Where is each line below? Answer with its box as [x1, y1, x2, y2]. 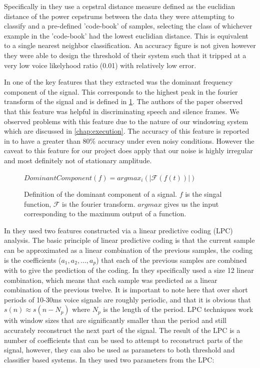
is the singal [185, 189, 222, 199]
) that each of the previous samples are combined [96, 254, 247, 265]
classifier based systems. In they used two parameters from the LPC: [4, 354, 214, 364]
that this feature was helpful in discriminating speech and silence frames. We [4, 106, 239, 116]
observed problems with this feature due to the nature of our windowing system [4, 116, 248, 126]
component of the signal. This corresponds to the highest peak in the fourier [4, 86, 238, 97]
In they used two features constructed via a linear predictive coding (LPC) [4, 225, 233, 235]
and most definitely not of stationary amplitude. [4, 155, 152, 165]
